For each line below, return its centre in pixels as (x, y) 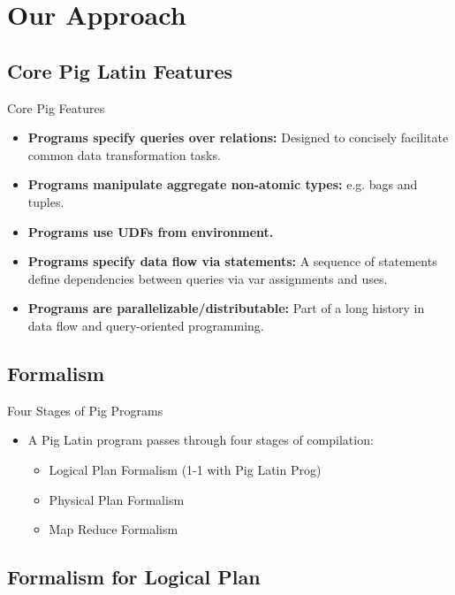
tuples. (46, 201)
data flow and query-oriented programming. (146, 325)
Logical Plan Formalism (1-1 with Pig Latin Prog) (185, 469)
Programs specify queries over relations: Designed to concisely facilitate (238, 137)
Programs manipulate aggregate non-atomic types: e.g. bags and (223, 184)
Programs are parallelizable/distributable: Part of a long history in (226, 308)
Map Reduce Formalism (114, 529)
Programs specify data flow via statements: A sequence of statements (232, 261)
